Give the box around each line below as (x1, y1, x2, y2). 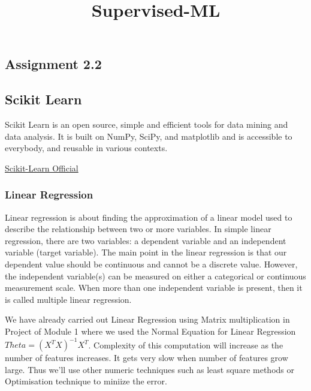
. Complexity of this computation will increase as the (88, 338, 283, 350)
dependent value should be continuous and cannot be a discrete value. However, (5, 257, 298, 270)
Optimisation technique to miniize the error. (5, 375, 167, 387)
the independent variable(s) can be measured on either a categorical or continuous (5, 269, 306, 282)
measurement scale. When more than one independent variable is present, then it (5, 281, 303, 294)
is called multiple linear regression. (5, 293, 132, 305)
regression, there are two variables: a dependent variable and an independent (5, 234, 286, 246)
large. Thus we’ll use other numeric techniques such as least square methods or (5, 363, 294, 375)
